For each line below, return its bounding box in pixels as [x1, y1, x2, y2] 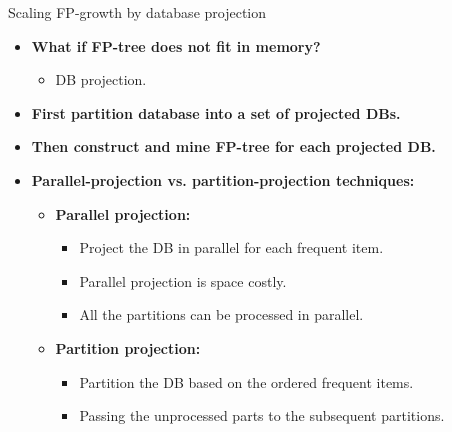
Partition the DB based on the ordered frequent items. [79, 371, 414, 392]
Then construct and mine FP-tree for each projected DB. [31, 136, 436, 157]
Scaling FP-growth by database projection [8, 2, 267, 22]
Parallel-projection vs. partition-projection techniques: [31, 169, 415, 190]
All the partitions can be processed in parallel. [79, 304, 364, 325]
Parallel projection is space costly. [79, 270, 287, 291]
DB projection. [55, 69, 147, 90]
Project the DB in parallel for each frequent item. [79, 237, 384, 258]
